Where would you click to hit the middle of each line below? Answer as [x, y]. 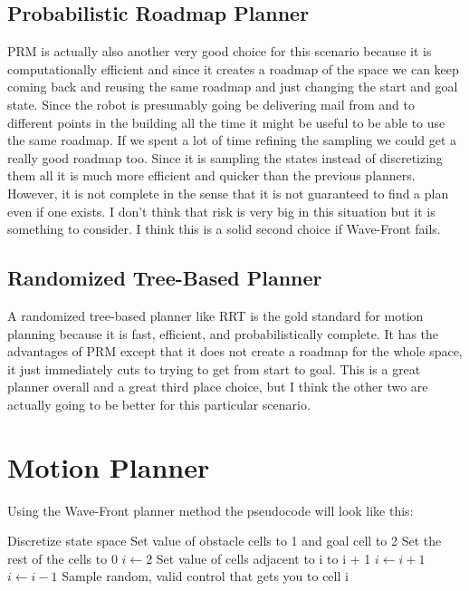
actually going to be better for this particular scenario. [159, 404]
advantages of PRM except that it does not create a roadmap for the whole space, [235, 351]
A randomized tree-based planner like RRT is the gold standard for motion [215, 315]
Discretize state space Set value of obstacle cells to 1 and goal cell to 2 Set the [225, 541]
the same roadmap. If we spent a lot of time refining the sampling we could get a [232, 140]
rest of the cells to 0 [62, 558]
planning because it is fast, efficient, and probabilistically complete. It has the [223, 333]
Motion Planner [109, 466]
